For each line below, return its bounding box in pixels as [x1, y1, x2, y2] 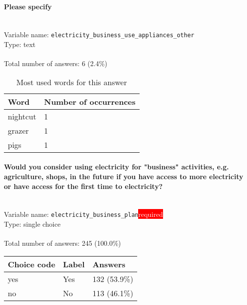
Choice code [8, 258, 56, 270]
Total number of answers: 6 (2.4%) [4, 58, 107, 69]
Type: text [4, 39, 36, 49]
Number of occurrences [44, 95, 136, 107]
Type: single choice [4, 219, 61, 229]
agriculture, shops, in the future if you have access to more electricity [4, 171, 244, 182]
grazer [8, 124, 29, 136]
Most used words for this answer [16, 76, 127, 88]
